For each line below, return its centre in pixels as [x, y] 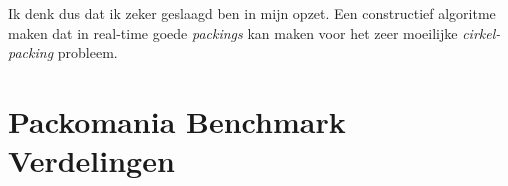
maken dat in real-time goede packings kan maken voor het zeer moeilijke [233, 32]
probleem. [87, 52]
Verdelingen [91, 160]
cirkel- [481, 32]
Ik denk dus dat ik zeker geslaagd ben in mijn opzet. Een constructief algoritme [252, 13]
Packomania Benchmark [177, 120]
